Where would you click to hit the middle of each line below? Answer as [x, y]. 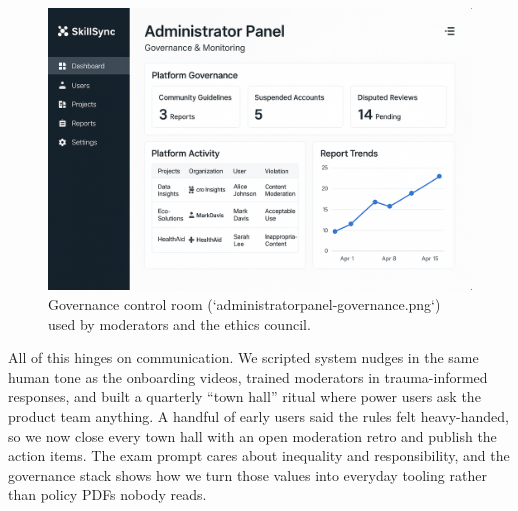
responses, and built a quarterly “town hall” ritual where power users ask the [244, 396]
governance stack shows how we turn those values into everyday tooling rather [247, 474]
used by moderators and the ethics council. [179, 323]
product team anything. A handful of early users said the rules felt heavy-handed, [259, 415]
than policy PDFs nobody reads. [107, 494]
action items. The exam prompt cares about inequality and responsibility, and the [259, 455]
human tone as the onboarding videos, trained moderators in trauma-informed [248, 376]
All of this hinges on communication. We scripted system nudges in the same [243, 357]
